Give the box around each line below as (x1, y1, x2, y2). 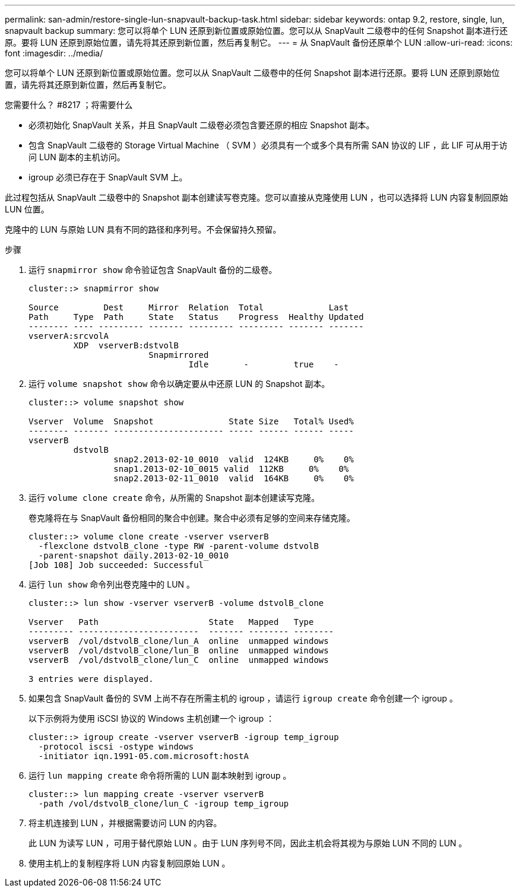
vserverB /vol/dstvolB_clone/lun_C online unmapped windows (28, 655, 329, 665)
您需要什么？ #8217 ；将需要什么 (5, 100, 133, 110)
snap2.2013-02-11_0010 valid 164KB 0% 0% (113, 474, 354, 483)
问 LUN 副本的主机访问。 (28, 152, 125, 162)
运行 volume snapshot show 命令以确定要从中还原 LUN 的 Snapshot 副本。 (28, 379, 330, 389)
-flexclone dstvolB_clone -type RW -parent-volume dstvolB (38, 541, 319, 551)
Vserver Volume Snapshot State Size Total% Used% (28, 417, 354, 426)
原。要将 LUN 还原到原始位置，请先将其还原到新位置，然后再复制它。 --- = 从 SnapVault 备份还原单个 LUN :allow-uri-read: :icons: (5, 37, 513, 47)
